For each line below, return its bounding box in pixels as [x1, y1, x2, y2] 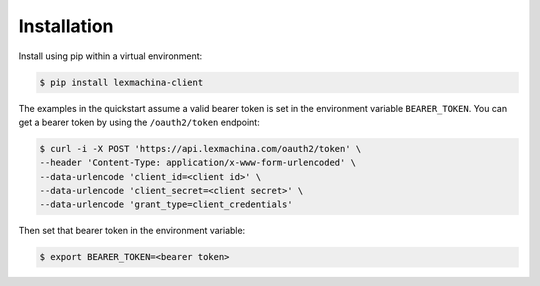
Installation [18, 15, 114, 37]
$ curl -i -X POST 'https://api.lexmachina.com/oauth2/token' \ [39, 143, 362, 154]
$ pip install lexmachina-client [39, 76, 204, 88]
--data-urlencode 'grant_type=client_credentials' [39, 199, 294, 210]
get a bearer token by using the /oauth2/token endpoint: [18, 116, 260, 128]
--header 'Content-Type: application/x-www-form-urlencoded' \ [39, 157, 357, 169]
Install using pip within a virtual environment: [18, 50, 203, 62]
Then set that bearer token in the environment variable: [18, 225, 246, 237]
